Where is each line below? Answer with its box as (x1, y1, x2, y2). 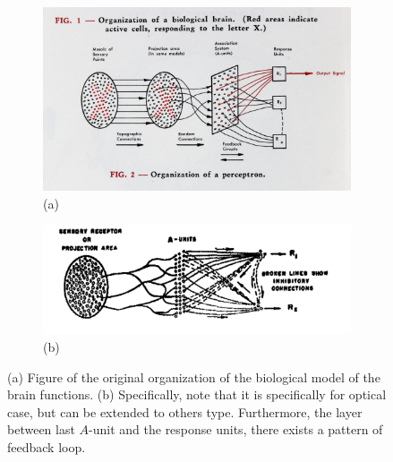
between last (7, 420, 75, 439)
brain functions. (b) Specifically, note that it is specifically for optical (7, 385, 387, 404)
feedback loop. (7, 437, 86, 456)
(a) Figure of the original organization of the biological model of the (7, 367, 380, 386)
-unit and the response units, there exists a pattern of (89, 420, 383, 439)
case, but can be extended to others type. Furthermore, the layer (7, 402, 363, 421)
